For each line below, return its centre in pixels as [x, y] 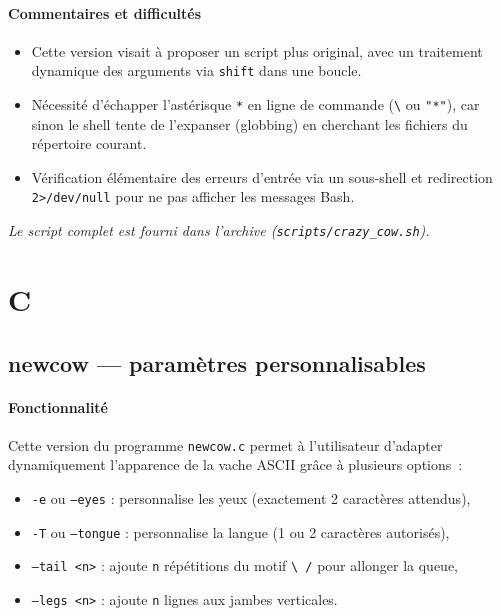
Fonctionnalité [58, 406]
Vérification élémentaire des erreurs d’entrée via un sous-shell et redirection [262, 176]
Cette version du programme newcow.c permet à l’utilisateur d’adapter [225, 444]
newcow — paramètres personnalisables [217, 362]
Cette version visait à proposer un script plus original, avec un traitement [257, 50]
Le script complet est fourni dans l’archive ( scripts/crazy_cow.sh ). [219, 230]
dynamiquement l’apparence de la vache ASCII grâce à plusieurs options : [235, 464]
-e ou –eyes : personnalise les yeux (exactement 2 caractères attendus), [251, 498]
